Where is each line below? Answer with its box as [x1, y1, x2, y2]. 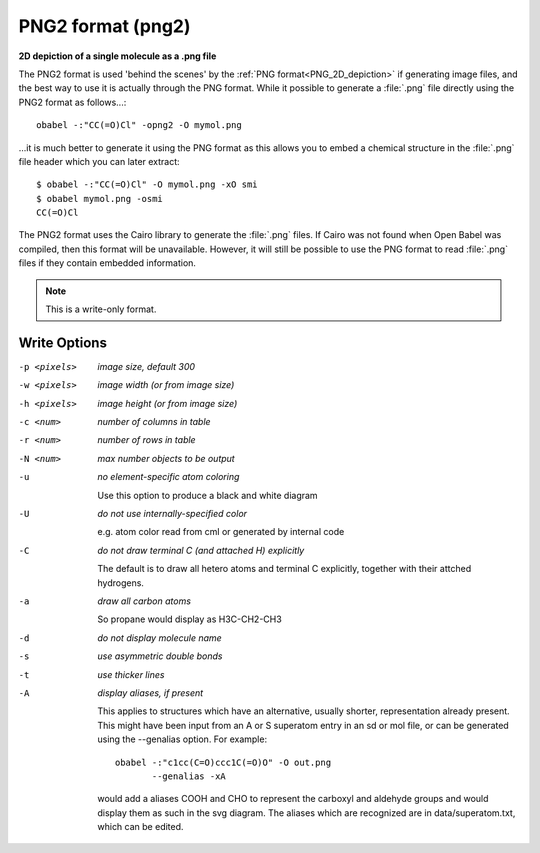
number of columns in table [97, 416, 211, 428]
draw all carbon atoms [97, 595, 192, 607]
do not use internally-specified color [97, 508, 248, 520]
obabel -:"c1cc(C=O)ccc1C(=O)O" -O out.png [115, 756, 332, 768]
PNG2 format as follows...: [18, 96, 127, 108]
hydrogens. [97, 576, 145, 589]
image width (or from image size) [97, 379, 235, 391]
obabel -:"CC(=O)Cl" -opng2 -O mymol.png [36, 120, 242, 131]
